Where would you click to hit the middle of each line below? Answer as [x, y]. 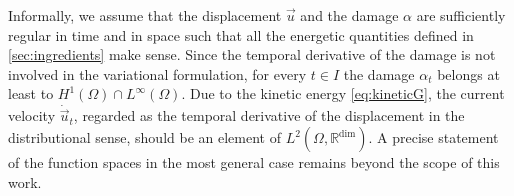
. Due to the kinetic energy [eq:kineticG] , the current [343, 93]
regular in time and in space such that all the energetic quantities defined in [241, 34]
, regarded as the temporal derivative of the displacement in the [269, 115]
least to [31, 93]
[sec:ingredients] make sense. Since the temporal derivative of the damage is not [252, 54]
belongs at [468, 73]
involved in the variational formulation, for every [157, 73]
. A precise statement [433, 137]
